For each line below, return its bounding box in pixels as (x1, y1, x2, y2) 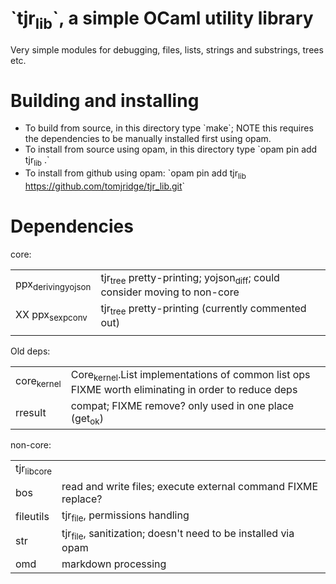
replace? (61, 492, 103, 506)
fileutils (15, 509, 50, 523)
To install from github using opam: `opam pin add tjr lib (24, 167, 247, 182)
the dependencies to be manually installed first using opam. (24, 133, 272, 145)
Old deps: (10, 345, 51, 357)
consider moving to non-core (100, 285, 240, 299)
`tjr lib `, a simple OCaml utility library (10, 7, 314, 33)
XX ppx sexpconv (15, 308, 88, 324)
